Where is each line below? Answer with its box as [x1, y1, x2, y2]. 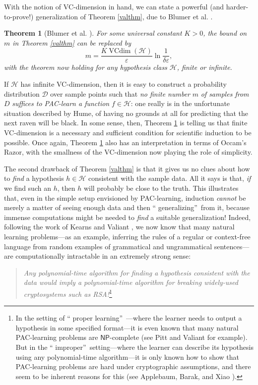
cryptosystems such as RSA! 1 [23, 287, 112, 299]
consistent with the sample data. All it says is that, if [88, 173, 251, 183]
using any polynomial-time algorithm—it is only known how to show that [15, 351, 240, 362]
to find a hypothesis [4, 173, 64, 183]
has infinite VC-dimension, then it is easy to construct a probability [20, 79, 227, 89]
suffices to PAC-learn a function [12, 98, 110, 109]
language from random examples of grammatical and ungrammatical [4, 241, 212, 251]
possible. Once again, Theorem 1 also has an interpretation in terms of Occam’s [4, 137, 247, 147]
